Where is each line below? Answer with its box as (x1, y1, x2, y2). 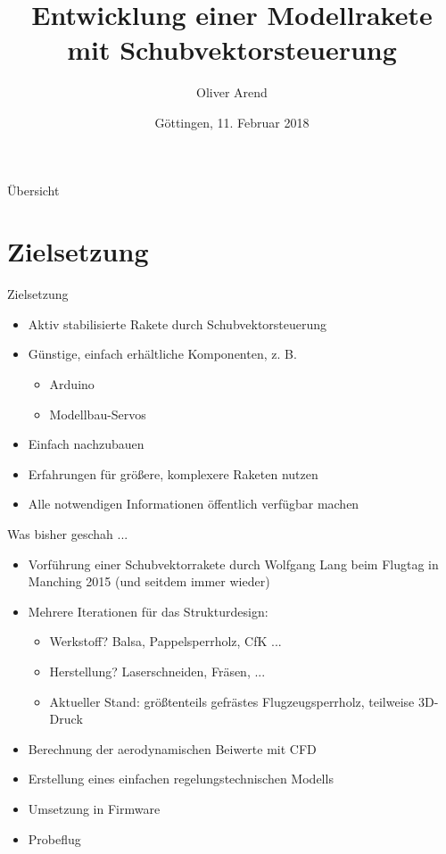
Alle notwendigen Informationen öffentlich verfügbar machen (28, 494, 359, 513)
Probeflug (28, 829, 81, 848)
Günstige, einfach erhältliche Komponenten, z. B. (28, 344, 297, 363)
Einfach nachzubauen (28, 435, 145, 453)
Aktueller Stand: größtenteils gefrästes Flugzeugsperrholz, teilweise (49, 692, 415, 710)
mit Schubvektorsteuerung (67, 31, 397, 68)
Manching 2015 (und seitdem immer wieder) (28, 572, 270, 591)
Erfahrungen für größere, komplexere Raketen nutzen (28, 464, 318, 483)
